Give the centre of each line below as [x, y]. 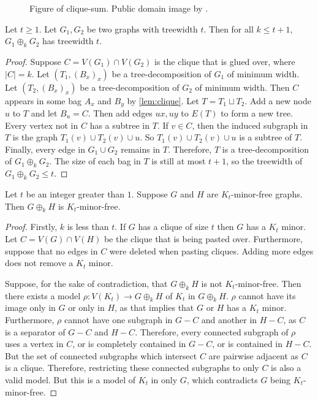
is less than [88, 227]
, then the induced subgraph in [250, 125]
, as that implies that [154, 307]
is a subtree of [266, 137]
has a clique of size [173, 227]
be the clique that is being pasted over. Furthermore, [203, 238]
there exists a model [43, 295]
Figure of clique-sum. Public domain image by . [119, 8]
